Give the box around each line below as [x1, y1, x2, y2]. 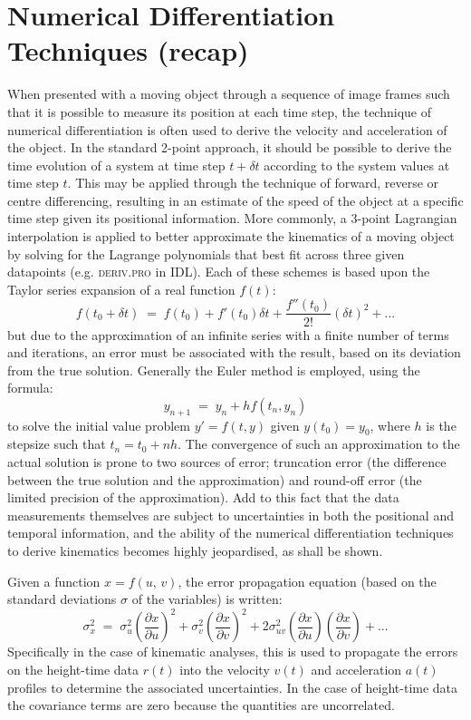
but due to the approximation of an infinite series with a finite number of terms [7, 325, 449, 344]
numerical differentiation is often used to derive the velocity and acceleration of [7, 120, 447, 139]
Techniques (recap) [7, 32, 249, 69]
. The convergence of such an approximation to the [178, 434, 460, 453]
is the [426, 415, 457, 434]
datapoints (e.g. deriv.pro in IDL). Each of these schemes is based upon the [7, 262, 430, 281]
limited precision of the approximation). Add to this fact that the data [7, 488, 399, 507]
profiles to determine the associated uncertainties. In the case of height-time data [7, 677, 458, 696]
